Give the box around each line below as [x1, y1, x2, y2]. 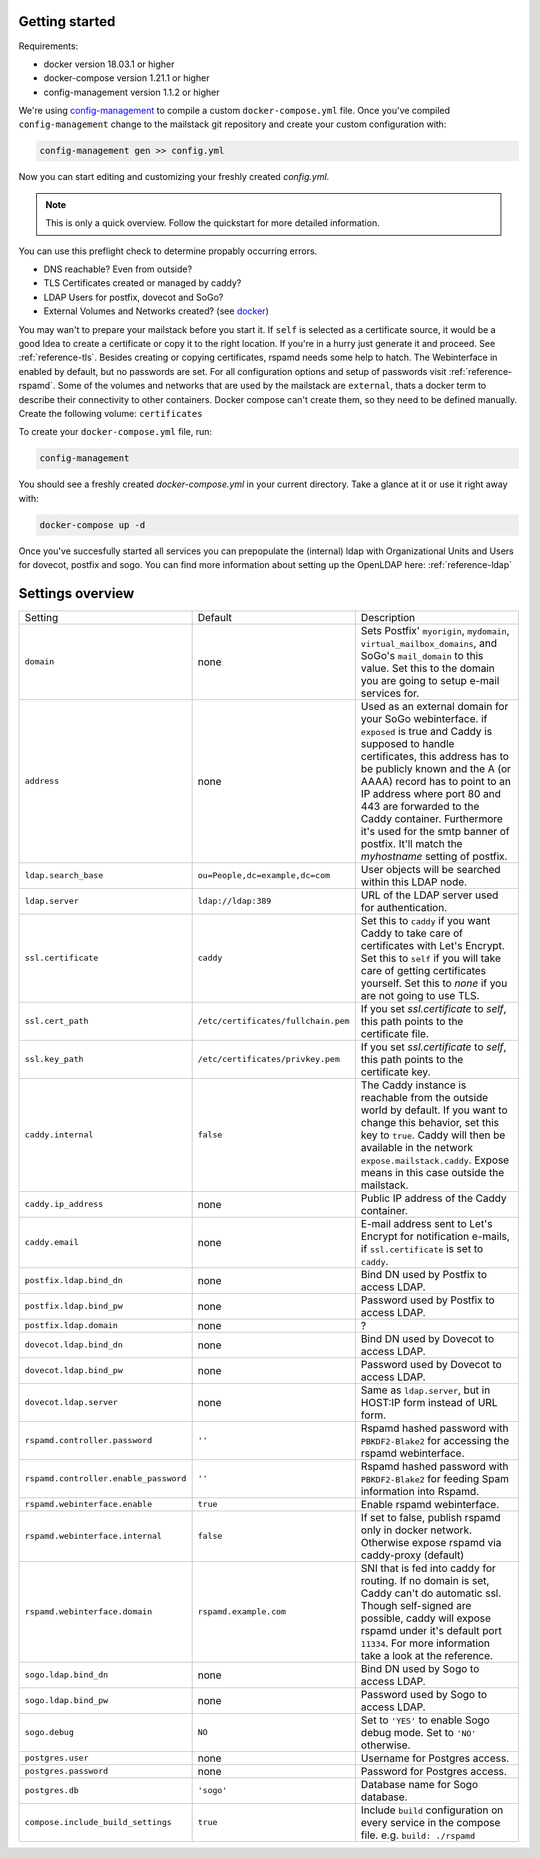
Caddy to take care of [360, 926, 464, 940]
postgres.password [24, 1766, 109, 1777]
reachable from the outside [360, 1090, 489, 1104]
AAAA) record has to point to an [360, 774, 512, 788]
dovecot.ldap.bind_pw [24, 1365, 124, 1376]
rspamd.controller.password [24, 1435, 153, 1446]
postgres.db [24, 1785, 79, 1796]
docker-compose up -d [39, 519, 146, 530]
